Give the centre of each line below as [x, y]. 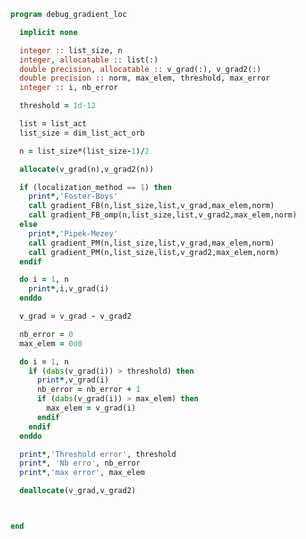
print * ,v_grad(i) [73, 380]
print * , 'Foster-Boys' [73, 196]
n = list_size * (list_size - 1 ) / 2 [84, 151]
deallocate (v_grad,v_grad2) [78, 491]
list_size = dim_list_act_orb [82, 133]
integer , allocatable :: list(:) [89, 60]
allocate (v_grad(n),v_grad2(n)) [87, 169]
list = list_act [53, 124]
